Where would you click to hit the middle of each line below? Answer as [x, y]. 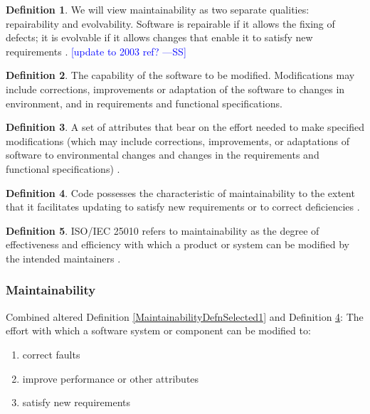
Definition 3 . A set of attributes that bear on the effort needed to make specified [185, 127]
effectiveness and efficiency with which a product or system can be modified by [178, 244]
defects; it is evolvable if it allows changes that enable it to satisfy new [159, 37]
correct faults [51, 354]
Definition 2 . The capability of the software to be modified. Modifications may [180, 75]
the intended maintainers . [63, 258]
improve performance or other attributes [111, 378]
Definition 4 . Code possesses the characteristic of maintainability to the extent [180, 192]
